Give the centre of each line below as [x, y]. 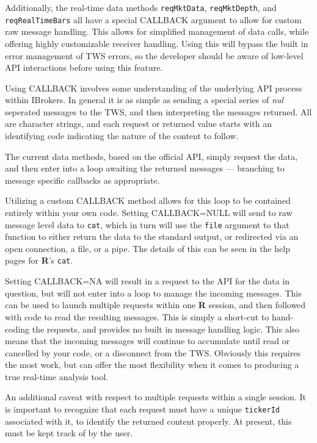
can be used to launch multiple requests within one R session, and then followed [155, 305]
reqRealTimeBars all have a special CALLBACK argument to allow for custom [153, 19]
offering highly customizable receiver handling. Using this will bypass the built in [157, 43]
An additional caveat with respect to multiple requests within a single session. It [155, 397]
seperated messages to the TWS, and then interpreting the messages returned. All [158, 111]
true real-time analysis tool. [57, 376]
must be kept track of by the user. [69, 433]
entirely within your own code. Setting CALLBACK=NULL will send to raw [149, 213]
